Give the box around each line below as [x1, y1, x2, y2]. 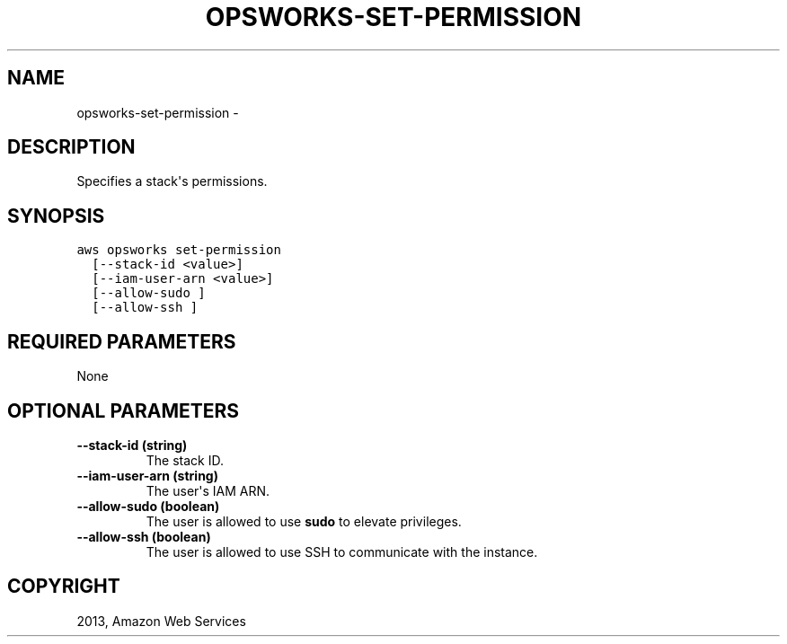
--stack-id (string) [76, 437, 188, 453]
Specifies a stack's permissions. [76, 173, 268, 190]
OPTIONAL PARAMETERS [7, 399, 240, 422]
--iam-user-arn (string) [76, 467, 218, 483]
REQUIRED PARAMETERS [7, 330, 236, 353]
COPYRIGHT [7, 575, 120, 598]
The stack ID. [146, 452, 225, 468]
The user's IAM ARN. [146, 482, 270, 498]
